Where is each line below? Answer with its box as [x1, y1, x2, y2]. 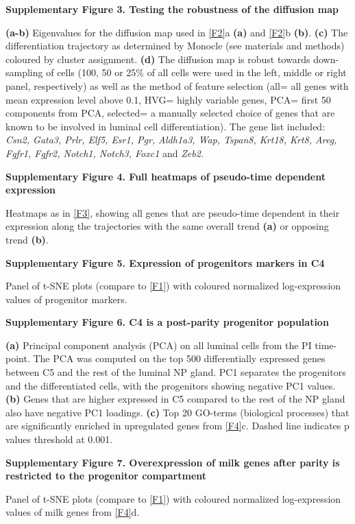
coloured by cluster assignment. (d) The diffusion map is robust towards [5, 51, 310, 66]
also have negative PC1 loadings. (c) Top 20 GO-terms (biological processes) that [5, 405, 350, 419]
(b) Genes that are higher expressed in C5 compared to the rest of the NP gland [5, 392, 345, 406]
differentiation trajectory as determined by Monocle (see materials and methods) [5, 38, 345, 53]
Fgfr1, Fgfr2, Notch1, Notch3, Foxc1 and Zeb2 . [5, 145, 204, 160]
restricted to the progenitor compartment [5, 468, 207, 483]
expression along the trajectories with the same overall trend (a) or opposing [5, 219, 329, 233]
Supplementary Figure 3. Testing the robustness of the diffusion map [5, 2, 339, 16]
